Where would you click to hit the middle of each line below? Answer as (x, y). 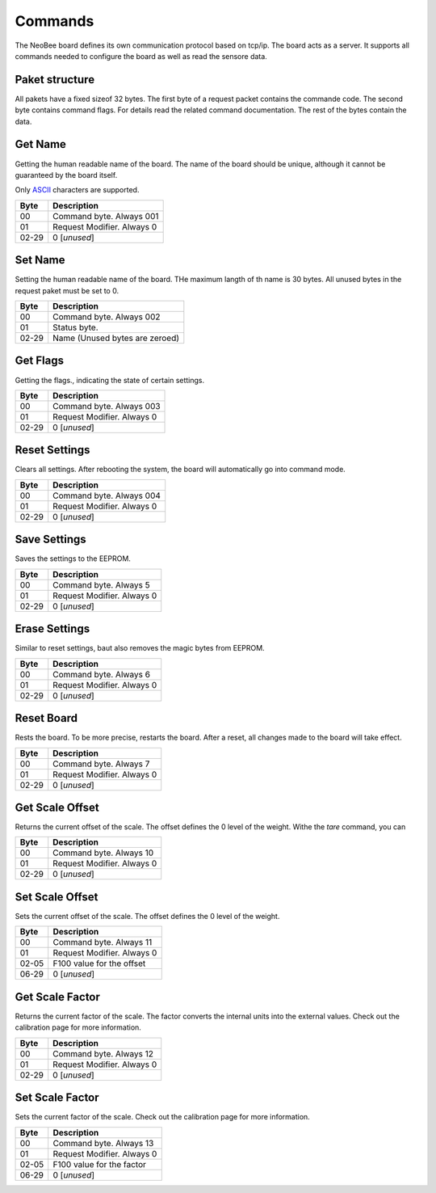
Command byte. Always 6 (102, 674)
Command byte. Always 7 (101, 764)
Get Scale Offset (57, 807)
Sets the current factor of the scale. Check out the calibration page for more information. (162, 1117)
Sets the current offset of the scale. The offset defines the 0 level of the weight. (147, 916)
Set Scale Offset (57, 897)
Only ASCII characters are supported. (77, 190)
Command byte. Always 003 (107, 406)
